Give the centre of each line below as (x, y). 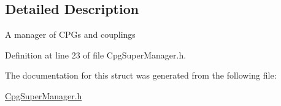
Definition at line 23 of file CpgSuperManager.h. (96, 55)
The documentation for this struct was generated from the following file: (141, 75)
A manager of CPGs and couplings (70, 34)
